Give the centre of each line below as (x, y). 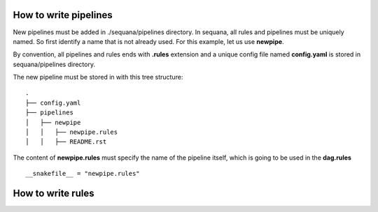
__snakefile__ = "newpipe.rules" (83, 174)
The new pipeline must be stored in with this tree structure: (98, 77)
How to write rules (54, 194)
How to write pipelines (63, 15)
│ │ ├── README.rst (66, 142)
